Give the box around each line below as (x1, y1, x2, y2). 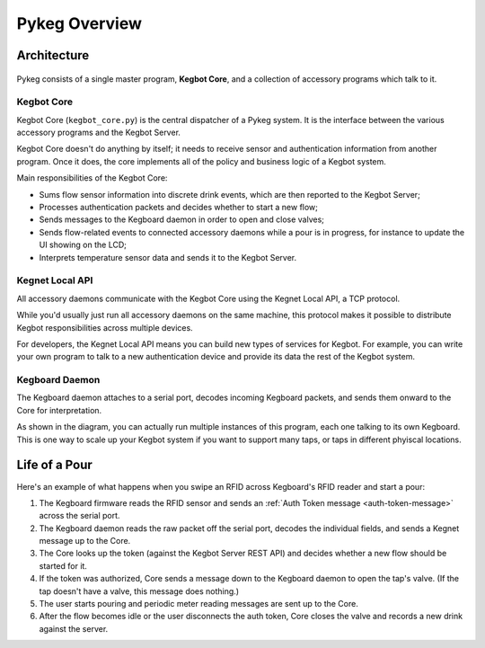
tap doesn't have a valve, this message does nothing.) (39, 585, 240, 597)
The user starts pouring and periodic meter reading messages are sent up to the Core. (39, 599, 358, 609)
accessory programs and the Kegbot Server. (16, 127, 181, 138)
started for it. (39, 560, 87, 571)
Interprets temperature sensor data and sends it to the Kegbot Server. (39, 252, 297, 262)
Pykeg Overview (16, 13, 143, 33)
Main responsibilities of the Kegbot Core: (16, 173, 168, 183)
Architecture (16, 48, 90, 63)
